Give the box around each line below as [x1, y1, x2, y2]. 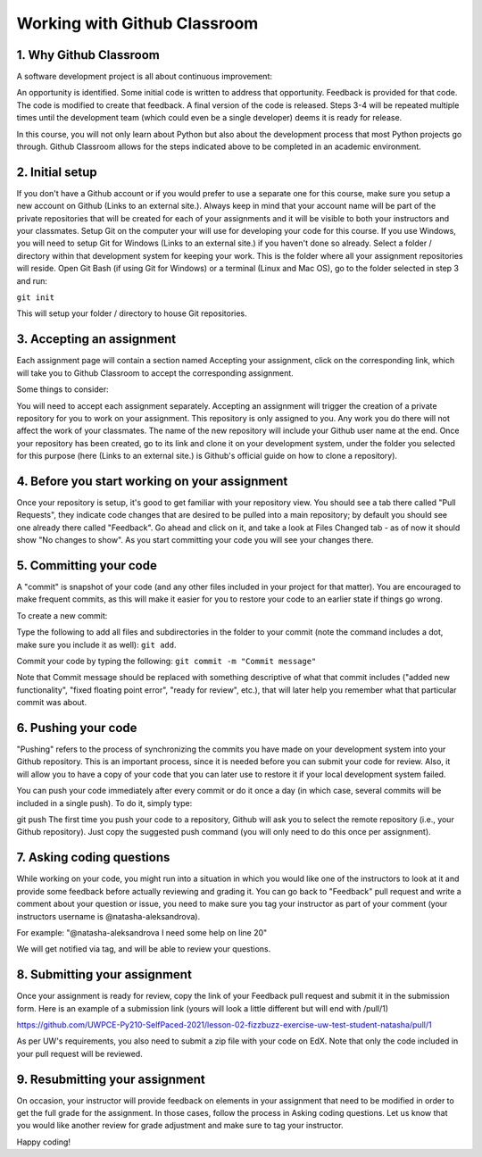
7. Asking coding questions [16, 850, 170, 865]
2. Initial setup [16, 164, 97, 179]
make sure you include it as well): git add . [16, 639, 177, 650]
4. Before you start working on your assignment [16, 473, 288, 488]
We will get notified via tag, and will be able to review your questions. [16, 944, 271, 954]
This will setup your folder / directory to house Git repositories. [16, 308, 247, 319]
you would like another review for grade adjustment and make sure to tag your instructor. [16, 1120, 344, 1131]
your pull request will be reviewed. [16, 1048, 143, 1059]
